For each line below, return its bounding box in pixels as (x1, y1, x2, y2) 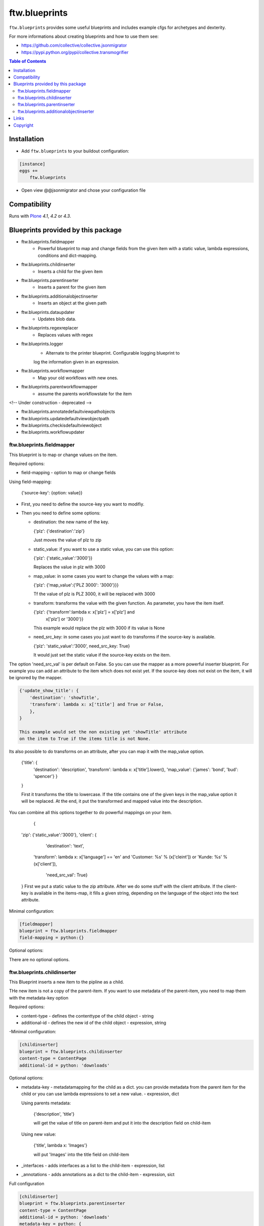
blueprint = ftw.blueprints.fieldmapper (19, 928, 117, 934)
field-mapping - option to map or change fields (21, 470, 116, 476)
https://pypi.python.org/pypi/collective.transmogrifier (21, 49, 129, 55)
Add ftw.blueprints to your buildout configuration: (21, 148, 130, 154)
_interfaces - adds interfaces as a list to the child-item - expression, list (21, 1163, 165, 1168)
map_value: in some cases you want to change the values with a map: (33, 573, 174, 579)
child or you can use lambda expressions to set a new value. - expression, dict (21, 1091, 179, 1097)
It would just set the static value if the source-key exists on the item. (33, 652, 171, 658)
